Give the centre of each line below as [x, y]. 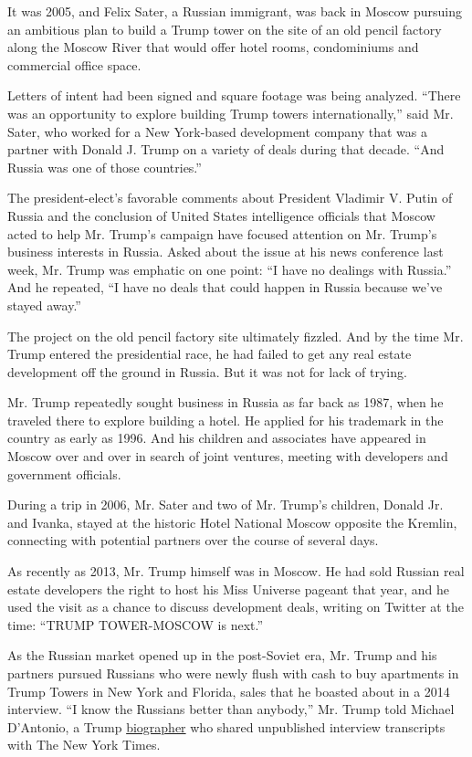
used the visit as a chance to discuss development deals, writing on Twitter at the [236, 607]
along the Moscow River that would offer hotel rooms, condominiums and [213, 47]
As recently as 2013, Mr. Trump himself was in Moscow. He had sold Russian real [236, 571]
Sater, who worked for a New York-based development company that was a [217, 131]
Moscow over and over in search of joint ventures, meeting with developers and [228, 456]
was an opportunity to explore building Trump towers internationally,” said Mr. [231, 113]
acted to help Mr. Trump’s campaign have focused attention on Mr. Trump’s [222, 233]
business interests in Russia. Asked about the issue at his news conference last [226, 252]
